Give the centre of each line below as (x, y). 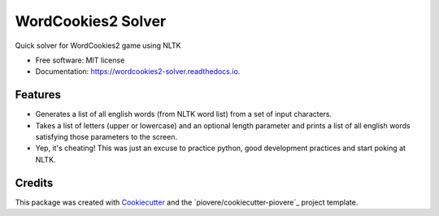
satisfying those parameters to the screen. (106, 137)
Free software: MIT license (80, 60)
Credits (34, 183)
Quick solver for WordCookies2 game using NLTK (98, 45)
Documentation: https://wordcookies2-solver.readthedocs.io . (138, 71)
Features (38, 95)
